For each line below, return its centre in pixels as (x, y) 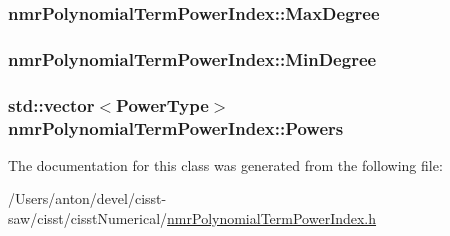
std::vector (51, 104)
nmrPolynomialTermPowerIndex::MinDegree (192, 58)
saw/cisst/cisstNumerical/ (88, 218)
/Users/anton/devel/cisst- (87, 198)
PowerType (162, 104)
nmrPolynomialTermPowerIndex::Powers (176, 127)
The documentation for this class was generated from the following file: (225, 164)
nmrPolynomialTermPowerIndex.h (272, 218)
